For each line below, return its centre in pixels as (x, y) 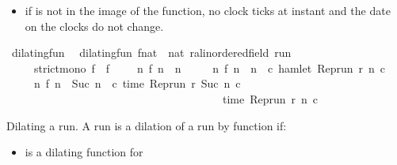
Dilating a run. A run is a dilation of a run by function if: (147, 125)
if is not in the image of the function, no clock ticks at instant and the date (208, 10)
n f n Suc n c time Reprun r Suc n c (137, 83)
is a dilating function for (84, 152)
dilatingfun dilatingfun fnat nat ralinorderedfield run (151, 52)
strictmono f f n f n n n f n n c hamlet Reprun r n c (210, 67)
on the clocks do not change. (94, 26)
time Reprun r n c (270, 98)
